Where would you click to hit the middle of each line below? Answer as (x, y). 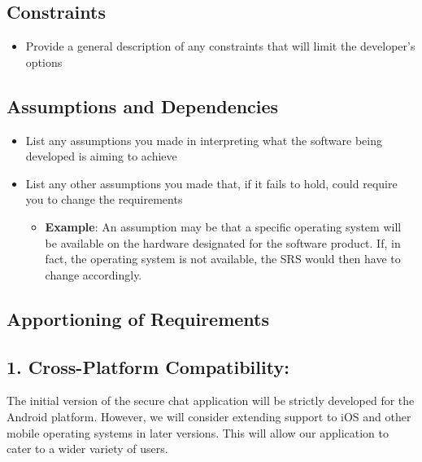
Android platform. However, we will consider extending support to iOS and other (209, 416)
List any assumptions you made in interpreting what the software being (204, 140)
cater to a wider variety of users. (87, 449)
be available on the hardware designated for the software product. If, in (223, 242)
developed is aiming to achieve (101, 156)
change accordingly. (94, 274)
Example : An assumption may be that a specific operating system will (223, 226)
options (44, 62)
